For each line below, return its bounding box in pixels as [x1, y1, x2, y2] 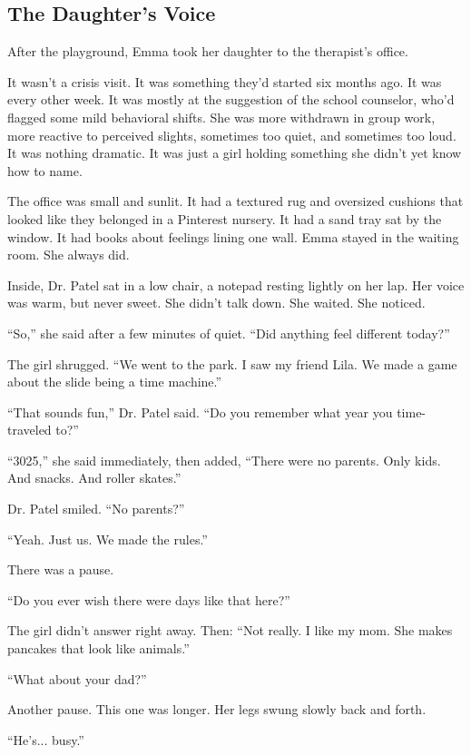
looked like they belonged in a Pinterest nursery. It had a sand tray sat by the [7, 209, 442, 228]
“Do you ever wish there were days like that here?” [7, 590, 290, 609]
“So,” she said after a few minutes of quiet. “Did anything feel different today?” [7, 323, 450, 342]
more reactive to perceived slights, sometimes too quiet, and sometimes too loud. [7, 125, 456, 144]
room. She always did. [7, 245, 130, 264]
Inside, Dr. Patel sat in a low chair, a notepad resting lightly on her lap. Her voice [7, 275, 465, 294]
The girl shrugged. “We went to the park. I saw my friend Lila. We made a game [7, 354, 457, 373]
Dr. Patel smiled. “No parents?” [7, 499, 185, 518]
